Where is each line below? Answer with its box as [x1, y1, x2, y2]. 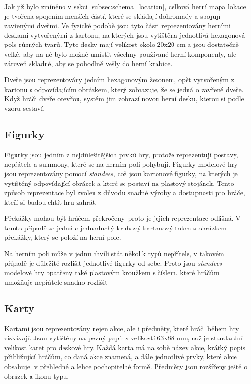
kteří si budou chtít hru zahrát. [4, 197, 97, 207]
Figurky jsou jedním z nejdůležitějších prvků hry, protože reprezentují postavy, [4, 149, 238, 159]
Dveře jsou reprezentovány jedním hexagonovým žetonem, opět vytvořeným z [4, 75, 234, 85]
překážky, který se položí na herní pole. [4, 232, 121, 242]
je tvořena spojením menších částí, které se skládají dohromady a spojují [4, 11, 220, 21]
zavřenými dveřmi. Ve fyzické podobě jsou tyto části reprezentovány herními [4, 20, 231, 31]
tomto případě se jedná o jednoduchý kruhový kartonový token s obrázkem [4, 222, 227, 232]
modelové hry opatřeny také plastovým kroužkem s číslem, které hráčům [4, 267, 220, 277]
